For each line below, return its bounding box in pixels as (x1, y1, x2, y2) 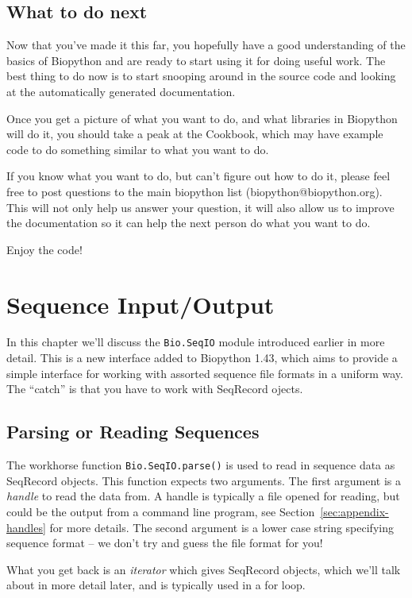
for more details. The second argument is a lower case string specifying (49, 519, 394, 535)
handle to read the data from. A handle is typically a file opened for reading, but (6, 488, 400, 504)
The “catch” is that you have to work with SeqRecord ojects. (6, 380, 303, 397)
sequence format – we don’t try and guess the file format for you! (6, 534, 323, 551)
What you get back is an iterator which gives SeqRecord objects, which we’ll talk (6, 561, 401, 577)
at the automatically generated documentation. (6, 83, 236, 99)
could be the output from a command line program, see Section (6, 503, 315, 519)
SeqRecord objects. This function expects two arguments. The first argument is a (6, 472, 401, 488)
